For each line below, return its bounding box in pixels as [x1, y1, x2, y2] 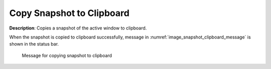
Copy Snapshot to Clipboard [9, 7, 130, 18]
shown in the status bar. [9, 41, 59, 47]
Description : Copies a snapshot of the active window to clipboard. [9, 25, 147, 31]
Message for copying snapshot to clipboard [22, 52, 112, 58]
